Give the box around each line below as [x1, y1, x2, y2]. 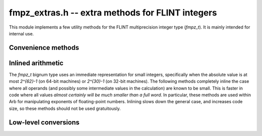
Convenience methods [9, 44, 80, 52]
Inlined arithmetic [9, 59, 64, 67]
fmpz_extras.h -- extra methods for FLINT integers [9, 7, 217, 18]
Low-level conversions [9, 118, 80, 126]
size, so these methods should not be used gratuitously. [9, 106, 121, 111]
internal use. [9, 30, 34, 36]
